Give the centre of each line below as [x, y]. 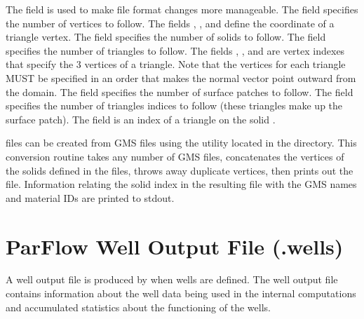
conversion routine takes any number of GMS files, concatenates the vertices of [175, 156]
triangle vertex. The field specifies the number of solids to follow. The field [166, 37]
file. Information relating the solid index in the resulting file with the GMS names [181, 184]
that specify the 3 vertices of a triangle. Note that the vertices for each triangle [176, 64]
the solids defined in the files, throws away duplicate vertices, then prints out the [180, 170]
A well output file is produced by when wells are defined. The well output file [172, 279]
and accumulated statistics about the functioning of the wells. [138, 307]
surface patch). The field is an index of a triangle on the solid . [141, 119]
